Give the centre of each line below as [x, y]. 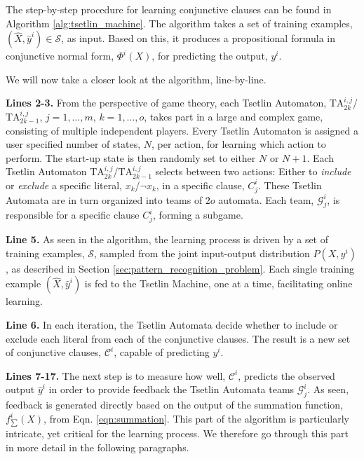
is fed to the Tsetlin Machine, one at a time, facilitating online [218, 283]
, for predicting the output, [210, 56]
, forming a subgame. [198, 215]
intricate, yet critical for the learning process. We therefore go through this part [177, 433]
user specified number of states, [73, 144]
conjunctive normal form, [60, 56]
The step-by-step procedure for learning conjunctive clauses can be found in [169, 9]
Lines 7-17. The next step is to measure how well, [116, 375]
